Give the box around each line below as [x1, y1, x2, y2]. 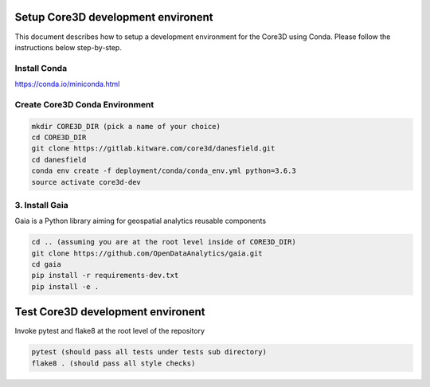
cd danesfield [31, 155, 87, 164]
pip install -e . [31, 282, 100, 291]
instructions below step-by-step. [14, 42, 123, 52]
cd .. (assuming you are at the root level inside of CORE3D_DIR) [31, 237, 296, 247]
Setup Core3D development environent [14, 10, 213, 24]
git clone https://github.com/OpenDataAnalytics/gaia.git [31, 248, 263, 258]
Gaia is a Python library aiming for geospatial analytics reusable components [14, 216, 267, 226]
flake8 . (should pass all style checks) [31, 358, 196, 368]
